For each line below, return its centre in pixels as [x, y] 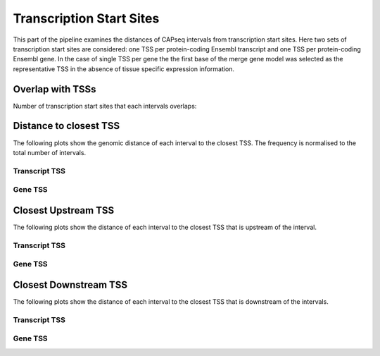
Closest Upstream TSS [64, 210]
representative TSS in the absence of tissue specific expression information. [124, 69]
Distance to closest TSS [66, 126]
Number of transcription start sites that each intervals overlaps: [105, 106]
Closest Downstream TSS [70, 284]
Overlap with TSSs [55, 89]
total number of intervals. [50, 152]
